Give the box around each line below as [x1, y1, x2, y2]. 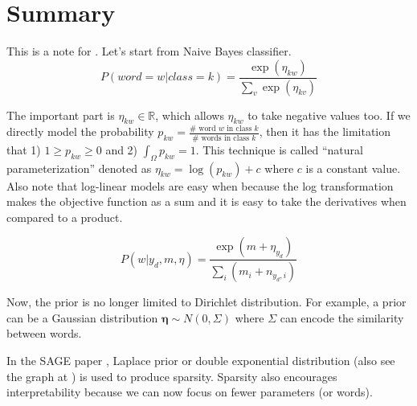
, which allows [155, 106, 224, 123]
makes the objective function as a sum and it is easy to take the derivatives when [6, 193, 407, 210]
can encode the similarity [280, 309, 404, 326]
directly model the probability [6, 123, 154, 140]
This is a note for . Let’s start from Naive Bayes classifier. [6, 43, 292, 59]
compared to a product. [6, 208, 123, 225]
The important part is [6, 106, 115, 123]
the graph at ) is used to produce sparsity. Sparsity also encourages [6, 367, 337, 384]
